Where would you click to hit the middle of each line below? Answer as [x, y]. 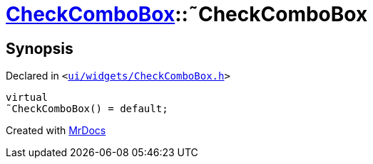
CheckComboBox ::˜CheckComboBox [187, 14]
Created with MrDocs [56, 131]
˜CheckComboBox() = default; [87, 109]
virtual [27, 98]
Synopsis [40, 48]
